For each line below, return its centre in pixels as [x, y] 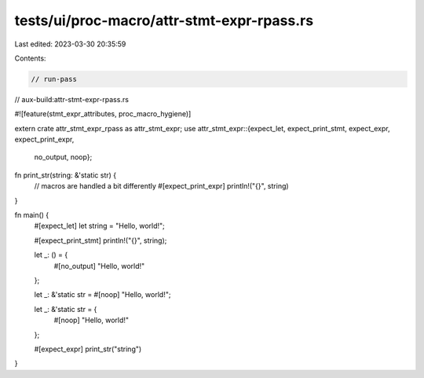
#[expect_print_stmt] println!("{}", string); [101, 240]
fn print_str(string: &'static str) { [66, 175]
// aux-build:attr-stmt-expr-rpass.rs [72, 99]
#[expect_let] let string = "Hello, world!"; [99, 226]
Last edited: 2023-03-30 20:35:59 [70, 44]
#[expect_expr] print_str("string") [88, 349]
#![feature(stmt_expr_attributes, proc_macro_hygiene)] [103, 114]
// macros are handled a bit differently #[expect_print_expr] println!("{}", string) [162, 186]
